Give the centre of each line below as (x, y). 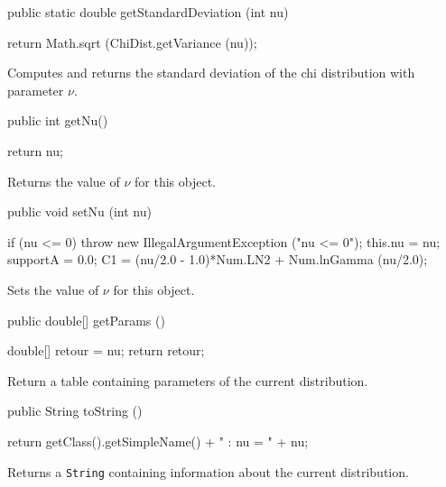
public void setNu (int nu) (79, 211)
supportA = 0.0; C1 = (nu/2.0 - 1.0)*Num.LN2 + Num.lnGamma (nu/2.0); (218, 259)
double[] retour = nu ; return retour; (106, 350)
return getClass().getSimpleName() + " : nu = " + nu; (158, 441)
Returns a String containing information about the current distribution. (208, 471)
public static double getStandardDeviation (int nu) (148, 12)
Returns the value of (64, 181)
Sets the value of (53, 289)
